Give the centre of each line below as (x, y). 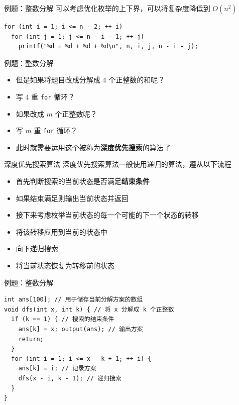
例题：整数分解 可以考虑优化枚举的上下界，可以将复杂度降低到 (107, 8)
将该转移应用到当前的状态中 (62, 231)
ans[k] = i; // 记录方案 (57, 369)
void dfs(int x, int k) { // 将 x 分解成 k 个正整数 (89, 309)
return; (31, 339)
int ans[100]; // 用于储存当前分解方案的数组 (74, 300)
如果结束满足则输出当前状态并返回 (72, 198)
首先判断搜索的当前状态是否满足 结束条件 (83, 181)
